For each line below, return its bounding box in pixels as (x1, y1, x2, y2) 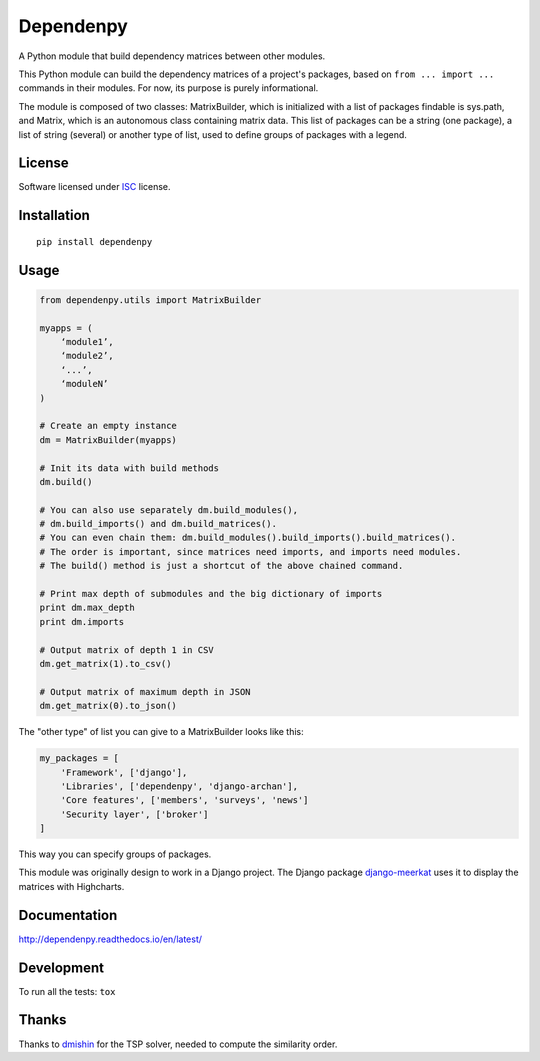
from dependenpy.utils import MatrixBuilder (39, 294, 262, 305)
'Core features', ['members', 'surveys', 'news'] (60, 795, 309, 806)
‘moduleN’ (60, 378, 109, 390)
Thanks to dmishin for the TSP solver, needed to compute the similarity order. (18, 1038, 338, 1050)
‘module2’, (60, 350, 114, 362)
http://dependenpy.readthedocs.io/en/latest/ (18, 933, 203, 945)
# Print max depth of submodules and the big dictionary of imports (39, 588, 383, 600)
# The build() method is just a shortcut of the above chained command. (39, 560, 404, 572)
